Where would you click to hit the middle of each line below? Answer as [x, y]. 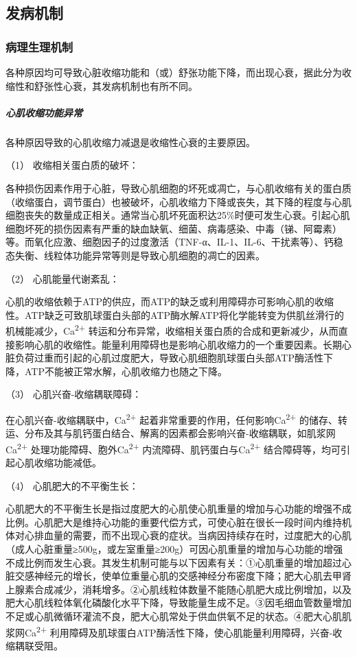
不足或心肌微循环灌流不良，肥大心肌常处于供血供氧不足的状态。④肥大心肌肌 [178, 616]
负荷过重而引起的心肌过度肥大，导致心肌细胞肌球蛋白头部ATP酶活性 [169, 358]
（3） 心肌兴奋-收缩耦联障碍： [74, 394]
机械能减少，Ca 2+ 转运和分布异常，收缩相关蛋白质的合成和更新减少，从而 [172, 330]
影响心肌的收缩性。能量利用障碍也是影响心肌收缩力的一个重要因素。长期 [178, 344]
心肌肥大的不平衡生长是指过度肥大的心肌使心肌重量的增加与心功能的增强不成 [178, 509]
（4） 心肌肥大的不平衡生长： [72, 485]
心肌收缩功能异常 [44, 112]
